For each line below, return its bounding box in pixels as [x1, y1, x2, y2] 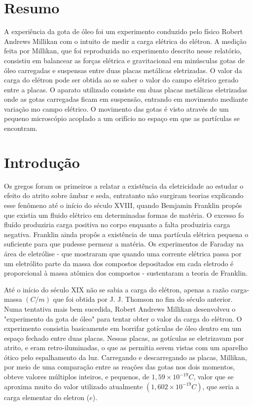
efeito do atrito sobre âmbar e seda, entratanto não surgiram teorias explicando [4, 190, 244, 201]
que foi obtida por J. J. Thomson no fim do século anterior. [53, 294, 233, 304]
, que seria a [202, 381, 239, 391]
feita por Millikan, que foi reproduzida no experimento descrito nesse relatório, [4, 45, 242, 56]
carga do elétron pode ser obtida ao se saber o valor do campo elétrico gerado [4, 75, 239, 85]
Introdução [4, 152, 80, 172]
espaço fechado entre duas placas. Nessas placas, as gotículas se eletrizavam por [4, 332, 244, 343]
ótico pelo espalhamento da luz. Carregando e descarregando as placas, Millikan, [4, 352, 247, 362]
